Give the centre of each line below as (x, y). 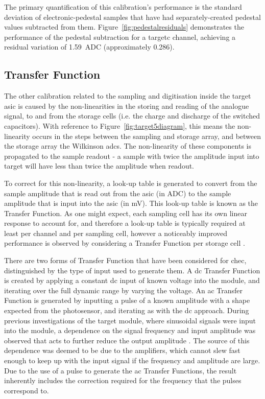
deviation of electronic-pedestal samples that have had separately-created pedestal (132, 17)
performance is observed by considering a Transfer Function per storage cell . (125, 243)
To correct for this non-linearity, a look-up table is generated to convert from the (131, 183)
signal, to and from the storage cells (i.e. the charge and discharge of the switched (132, 116)
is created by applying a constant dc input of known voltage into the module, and (132, 280)
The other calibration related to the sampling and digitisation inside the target (128, 96)
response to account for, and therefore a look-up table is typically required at (125, 223)
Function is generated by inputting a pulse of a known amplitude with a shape (127, 300)
